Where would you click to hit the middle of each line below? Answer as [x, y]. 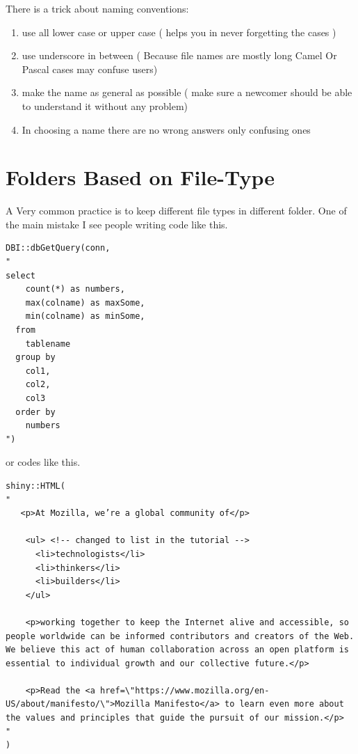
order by [35, 412]
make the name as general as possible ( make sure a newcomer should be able [187, 92]
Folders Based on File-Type [140, 177]
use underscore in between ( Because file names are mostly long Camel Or [179, 55]
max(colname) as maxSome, [85, 303]
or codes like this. [43, 462]
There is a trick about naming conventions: [97, 8]
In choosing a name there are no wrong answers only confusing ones [166, 129]
